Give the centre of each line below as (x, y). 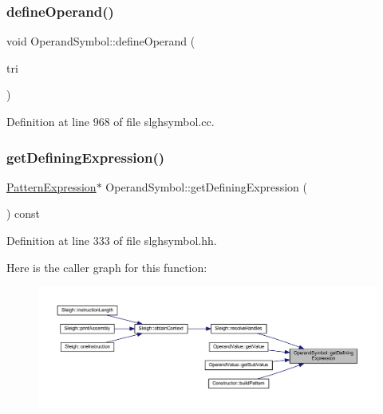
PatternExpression (51, 186)
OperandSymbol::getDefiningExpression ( (207, 186)
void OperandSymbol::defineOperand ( (101, 41)
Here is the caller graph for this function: (107, 267)
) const (24, 213)
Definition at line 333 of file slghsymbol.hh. (112, 240)
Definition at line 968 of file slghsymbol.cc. (111, 121)
